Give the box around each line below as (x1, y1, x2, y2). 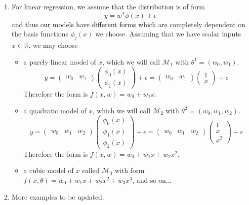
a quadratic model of (23, 105, 86, 115)
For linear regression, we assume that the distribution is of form (11, 1, 205, 11)
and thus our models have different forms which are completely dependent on (11, 19, 246, 29)
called (82, 165, 100, 175)
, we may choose (28, 40, 78, 50)
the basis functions (11, 29, 68, 39)
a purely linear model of (23, 56, 96, 67)
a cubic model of (23, 165, 74, 175)
